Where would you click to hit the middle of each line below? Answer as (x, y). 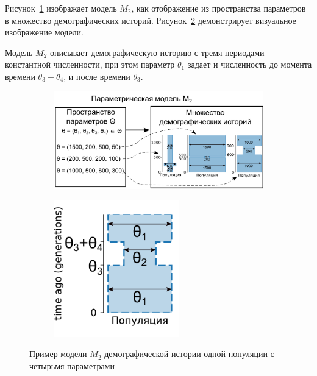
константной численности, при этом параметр (90, 64)
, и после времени (97, 76)
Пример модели (58, 354)
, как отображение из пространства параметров (219, 8)
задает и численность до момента (250, 64)
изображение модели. (45, 32)
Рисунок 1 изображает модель (61, 8)
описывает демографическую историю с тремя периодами (157, 52)
